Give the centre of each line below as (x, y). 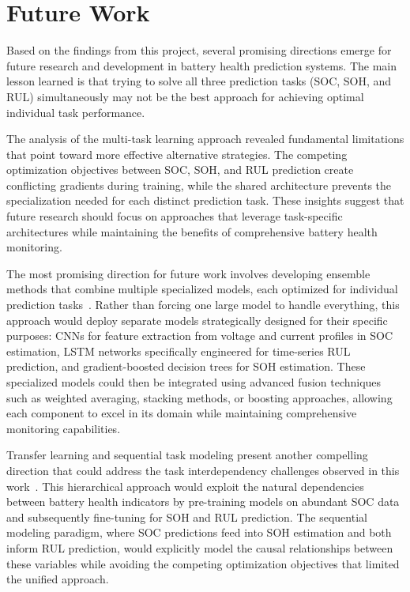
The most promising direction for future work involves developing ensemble (188, 273)
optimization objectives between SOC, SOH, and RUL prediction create (180, 170)
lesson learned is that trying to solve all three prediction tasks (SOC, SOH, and (199, 81)
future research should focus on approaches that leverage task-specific (175, 216)
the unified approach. (58, 579)
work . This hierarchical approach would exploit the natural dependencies (185, 486)
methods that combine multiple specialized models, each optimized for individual (202, 289)
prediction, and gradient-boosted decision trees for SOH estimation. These (186, 366)
